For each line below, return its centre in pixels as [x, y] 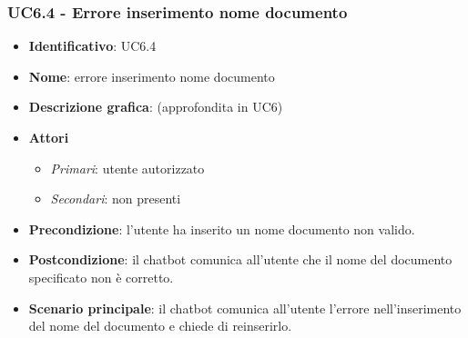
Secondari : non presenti [116, 199]
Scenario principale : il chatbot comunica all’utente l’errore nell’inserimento [245, 308]
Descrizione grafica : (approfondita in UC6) [156, 107]
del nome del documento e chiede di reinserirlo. [160, 326]
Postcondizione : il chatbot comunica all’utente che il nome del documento [240, 259]
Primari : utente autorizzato [127, 168]
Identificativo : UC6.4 [92, 46]
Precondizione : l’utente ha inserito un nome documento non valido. [222, 229]
